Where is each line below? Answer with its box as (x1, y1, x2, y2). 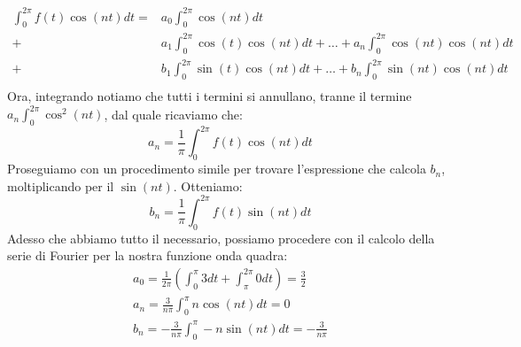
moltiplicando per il (7, 176, 114, 195)
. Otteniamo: (173, 176, 243, 195)
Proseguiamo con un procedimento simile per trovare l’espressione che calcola (7, 159, 426, 178)
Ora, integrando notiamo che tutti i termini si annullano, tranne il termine (7, 87, 412, 105)
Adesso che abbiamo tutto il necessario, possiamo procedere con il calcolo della (7, 228, 435, 247)
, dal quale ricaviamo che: (104, 104, 243, 123)
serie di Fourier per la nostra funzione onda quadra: (7, 246, 288, 265)
